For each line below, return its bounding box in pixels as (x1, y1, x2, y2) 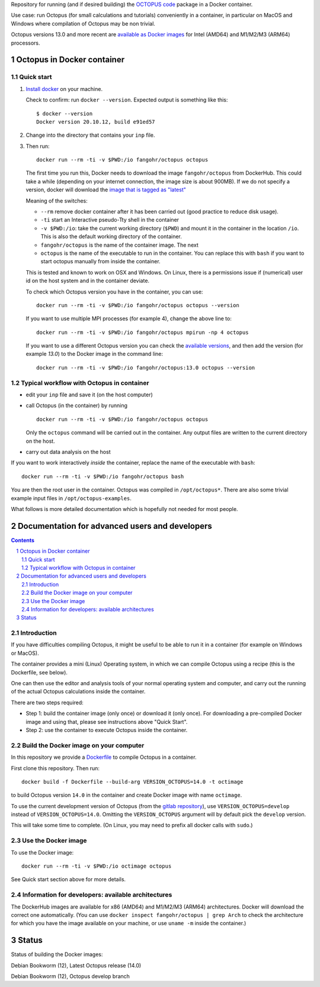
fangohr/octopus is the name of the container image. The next (40, 241, 199, 248)
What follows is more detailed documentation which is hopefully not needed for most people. (11, 505, 238, 512)
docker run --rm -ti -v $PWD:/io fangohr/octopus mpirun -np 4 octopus (36, 329, 249, 336)
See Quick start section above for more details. (11, 876, 126, 883)
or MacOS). (11, 649, 39, 657)
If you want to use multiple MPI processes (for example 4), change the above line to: (25, 315, 232, 322)
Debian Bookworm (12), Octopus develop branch (11, 973, 130, 980)
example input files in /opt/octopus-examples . (11, 494, 132, 502)
